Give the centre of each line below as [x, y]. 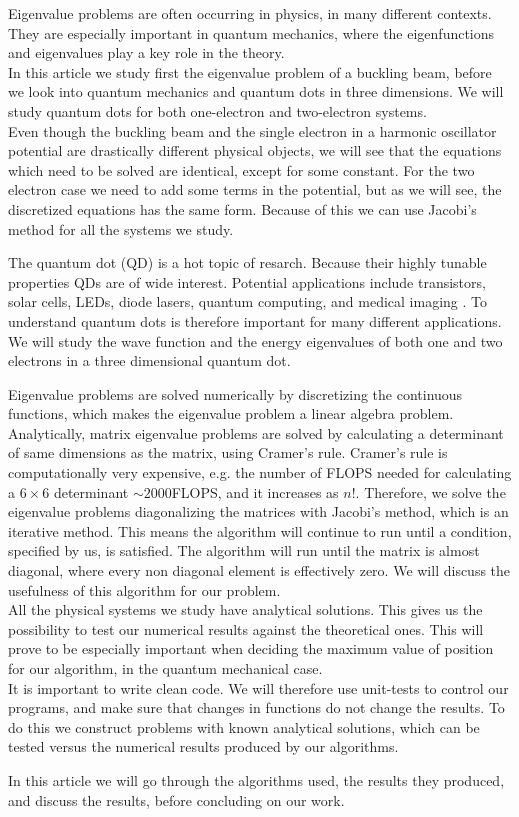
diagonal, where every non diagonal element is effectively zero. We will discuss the [259, 570]
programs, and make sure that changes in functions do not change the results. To [256, 707]
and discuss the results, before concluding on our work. [176, 799]
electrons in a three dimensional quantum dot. [149, 360]
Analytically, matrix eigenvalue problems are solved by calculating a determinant [256, 432]
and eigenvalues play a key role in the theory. [146, 52]
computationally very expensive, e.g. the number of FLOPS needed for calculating [260, 472]
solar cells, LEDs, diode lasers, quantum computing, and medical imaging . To [247, 301]
